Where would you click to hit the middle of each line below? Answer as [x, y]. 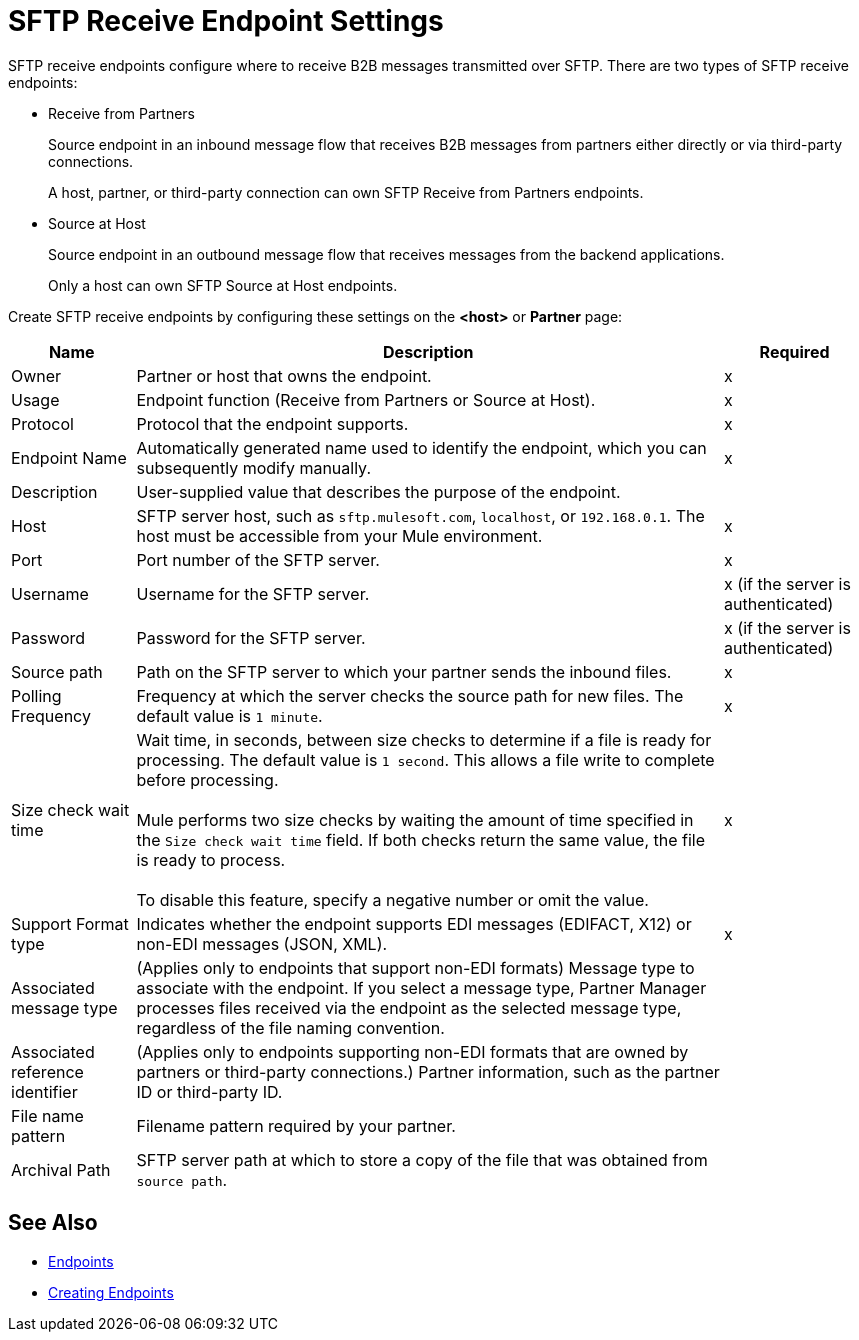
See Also [53, 1223]
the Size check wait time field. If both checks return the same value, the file [421, 839]
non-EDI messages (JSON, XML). [262, 943]
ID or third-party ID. [209, 1091]
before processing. [207, 779]
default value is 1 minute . [229, 715]
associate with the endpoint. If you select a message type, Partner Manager [421, 987]
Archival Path [61, 1169]
